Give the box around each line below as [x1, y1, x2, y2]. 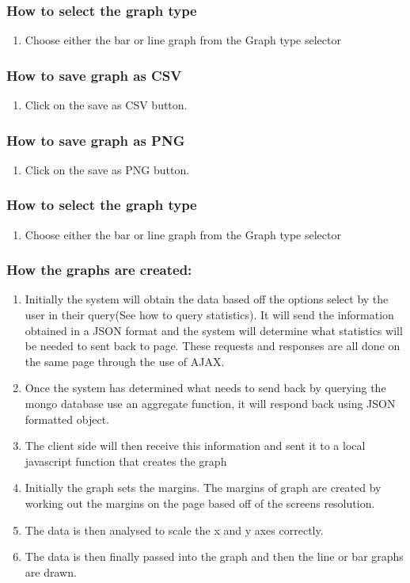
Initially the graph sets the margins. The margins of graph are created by [25, 479, 382, 496]
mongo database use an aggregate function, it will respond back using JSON [25, 395, 396, 412]
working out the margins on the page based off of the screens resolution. [25, 495, 375, 511]
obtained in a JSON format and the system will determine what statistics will [25, 322, 403, 338]
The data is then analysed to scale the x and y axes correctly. [25, 521, 324, 538]
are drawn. [25, 563, 77, 580]
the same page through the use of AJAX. [25, 352, 225, 369]
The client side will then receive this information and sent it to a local [25, 437, 366, 454]
